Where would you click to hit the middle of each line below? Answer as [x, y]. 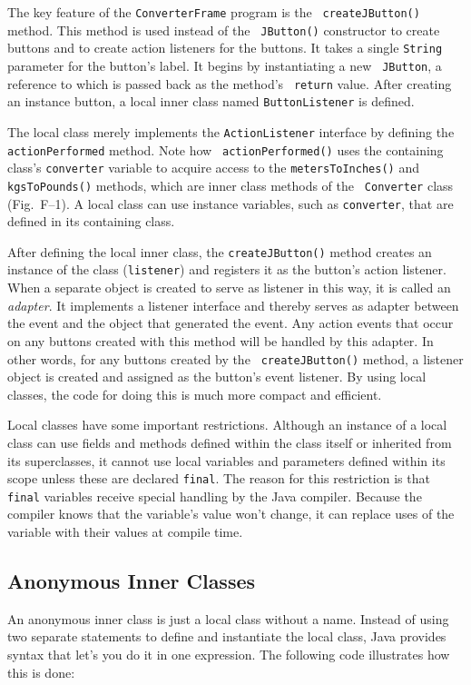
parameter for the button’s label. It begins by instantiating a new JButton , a [225, 65]
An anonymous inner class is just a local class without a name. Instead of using [228, 618]
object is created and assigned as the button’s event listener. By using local [217, 377]
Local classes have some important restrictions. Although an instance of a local [227, 425]
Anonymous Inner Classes [132, 581]
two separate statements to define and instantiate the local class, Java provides [227, 636]
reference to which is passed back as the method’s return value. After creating [230, 83]
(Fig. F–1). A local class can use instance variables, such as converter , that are [231, 203]
